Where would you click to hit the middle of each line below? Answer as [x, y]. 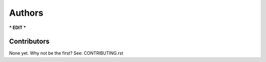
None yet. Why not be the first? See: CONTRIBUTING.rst [66, 53]
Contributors [29, 42]
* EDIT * [18, 28]
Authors [26, 13]
